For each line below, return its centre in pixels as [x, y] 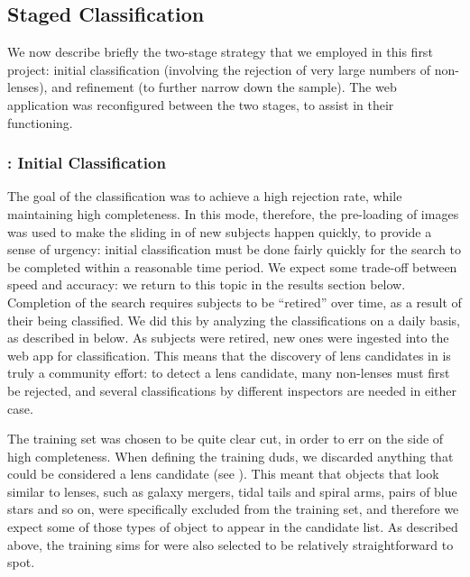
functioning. [40, 122]
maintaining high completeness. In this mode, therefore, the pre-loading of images [233, 213]
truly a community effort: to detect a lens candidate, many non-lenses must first [229, 373]
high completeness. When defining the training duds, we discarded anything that [230, 456]
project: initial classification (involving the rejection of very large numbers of [219, 69]
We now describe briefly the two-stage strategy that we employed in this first [220, 52]
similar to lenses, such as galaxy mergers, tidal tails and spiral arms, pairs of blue [232, 491]
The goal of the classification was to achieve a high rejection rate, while [205, 196]
